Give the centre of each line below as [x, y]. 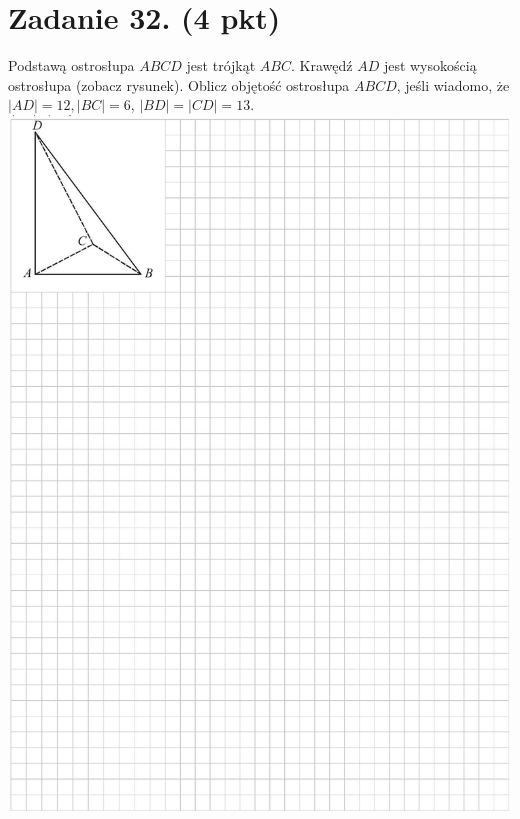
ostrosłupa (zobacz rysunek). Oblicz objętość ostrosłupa [179, 84]
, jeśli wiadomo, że [453, 84]
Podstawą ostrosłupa [71, 65]
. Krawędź [321, 65]
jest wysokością [430, 65]
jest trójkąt [221, 65]
